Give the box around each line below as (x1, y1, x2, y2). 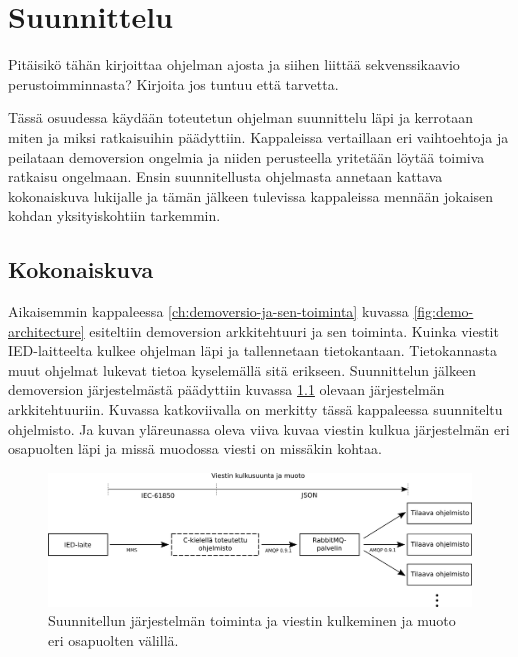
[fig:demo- (413, 301, 474, 322)
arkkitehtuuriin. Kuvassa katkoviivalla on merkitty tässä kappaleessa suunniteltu (8, 399, 503, 420)
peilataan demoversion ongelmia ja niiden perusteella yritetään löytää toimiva (8, 146, 485, 167)
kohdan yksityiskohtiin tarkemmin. (8, 205, 221, 226)
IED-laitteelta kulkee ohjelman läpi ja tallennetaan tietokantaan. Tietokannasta (8, 340, 497, 361)
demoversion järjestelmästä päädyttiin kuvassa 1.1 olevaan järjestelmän (8, 379, 445, 400)
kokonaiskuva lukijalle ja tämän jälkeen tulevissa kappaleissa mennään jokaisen (8, 185, 494, 206)
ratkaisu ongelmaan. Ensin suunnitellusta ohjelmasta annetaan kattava (8, 166, 443, 187)
